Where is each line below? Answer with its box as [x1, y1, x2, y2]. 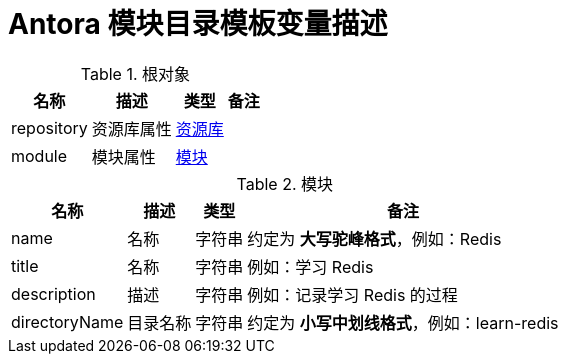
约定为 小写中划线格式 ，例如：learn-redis [247, 312, 559, 333]
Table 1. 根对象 [80, 63, 191, 84]
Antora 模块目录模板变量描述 [8, 7, 388, 41]
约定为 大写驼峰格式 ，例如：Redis [247, 228, 502, 249]
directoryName [11, 311, 124, 332]
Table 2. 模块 [236, 173, 333, 194]
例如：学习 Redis [247, 256, 374, 277]
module [11, 145, 68, 166]
